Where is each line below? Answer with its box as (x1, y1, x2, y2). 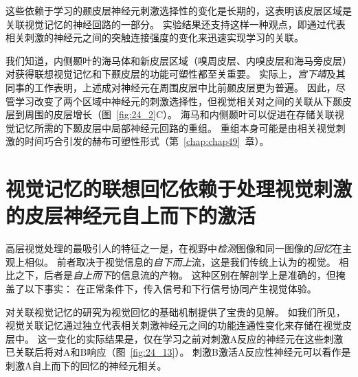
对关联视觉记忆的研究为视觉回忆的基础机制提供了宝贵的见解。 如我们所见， (5, 304, 346, 319)
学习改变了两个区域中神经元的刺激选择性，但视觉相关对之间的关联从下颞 (14, 93, 342, 108)
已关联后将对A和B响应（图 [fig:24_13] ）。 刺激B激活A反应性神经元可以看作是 (5, 345, 351, 359)
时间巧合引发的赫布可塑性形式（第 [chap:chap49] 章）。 (24, 134, 269, 148)
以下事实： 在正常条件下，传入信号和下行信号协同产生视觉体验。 (24, 282, 317, 296)
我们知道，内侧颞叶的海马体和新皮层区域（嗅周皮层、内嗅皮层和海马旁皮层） (5, 53, 352, 67)
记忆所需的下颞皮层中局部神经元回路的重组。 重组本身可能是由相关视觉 (14, 120, 336, 135)
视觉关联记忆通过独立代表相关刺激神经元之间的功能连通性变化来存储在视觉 (5, 318, 342, 332)
